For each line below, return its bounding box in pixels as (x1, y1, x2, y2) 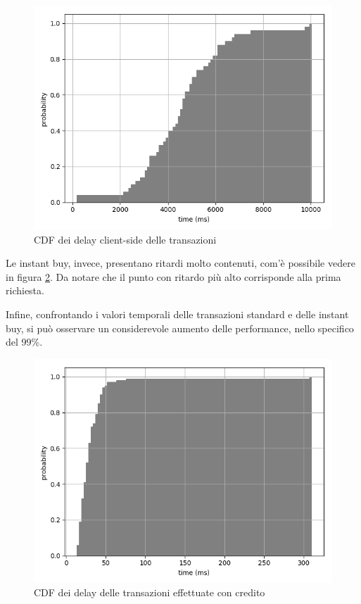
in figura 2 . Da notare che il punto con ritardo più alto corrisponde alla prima (6, 269, 341, 284)
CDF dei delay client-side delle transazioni (34, 232, 217, 246)
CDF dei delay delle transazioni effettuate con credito (34, 585, 265, 600)
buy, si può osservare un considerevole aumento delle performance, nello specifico (6, 320, 354, 335)
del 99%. (6, 334, 43, 349)
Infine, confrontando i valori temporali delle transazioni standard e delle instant (6, 306, 349, 321)
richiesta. (6, 283, 44, 298)
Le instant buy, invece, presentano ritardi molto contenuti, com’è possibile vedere (6, 256, 355, 270)
